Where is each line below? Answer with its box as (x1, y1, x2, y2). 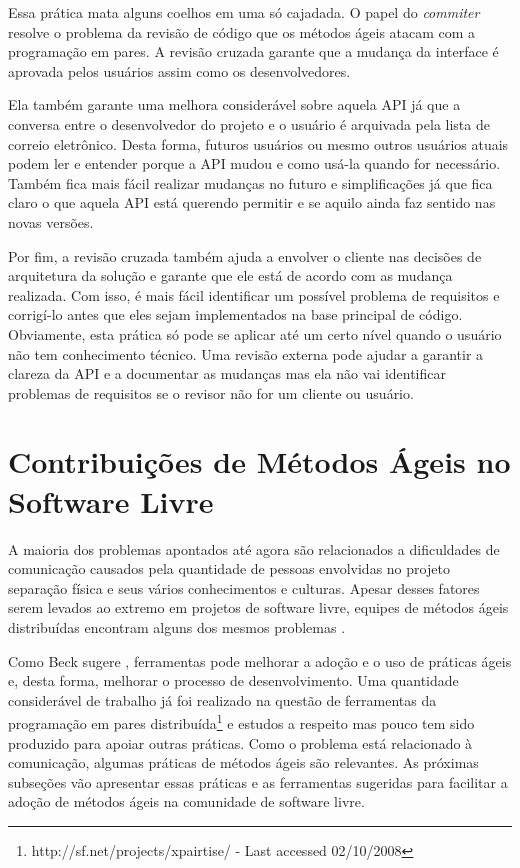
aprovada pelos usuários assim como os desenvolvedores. (8, 60, 351, 81)
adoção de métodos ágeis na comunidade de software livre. (8, 791, 365, 812)
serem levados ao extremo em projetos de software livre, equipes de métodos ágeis (8, 597, 509, 618)
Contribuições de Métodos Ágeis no (8, 441, 511, 482)
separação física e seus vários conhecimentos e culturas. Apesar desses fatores (8, 577, 480, 598)
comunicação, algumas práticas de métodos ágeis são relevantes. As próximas (8, 752, 479, 773)
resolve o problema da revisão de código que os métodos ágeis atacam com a (8, 21, 476, 42)
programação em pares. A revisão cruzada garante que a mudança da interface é (8, 41, 499, 62)
